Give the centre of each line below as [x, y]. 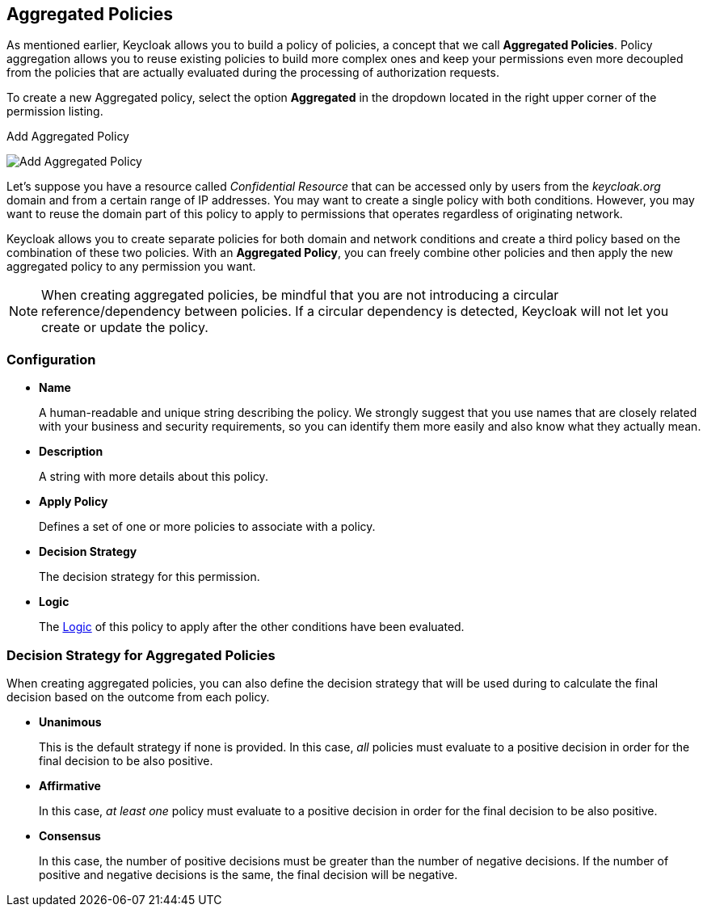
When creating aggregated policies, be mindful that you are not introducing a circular [300, 295]
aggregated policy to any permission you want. [131, 267]
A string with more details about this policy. [154, 477]
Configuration [51, 359]
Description [71, 452]
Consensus [70, 835]
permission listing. [55, 111]
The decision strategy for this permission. [149, 577]
